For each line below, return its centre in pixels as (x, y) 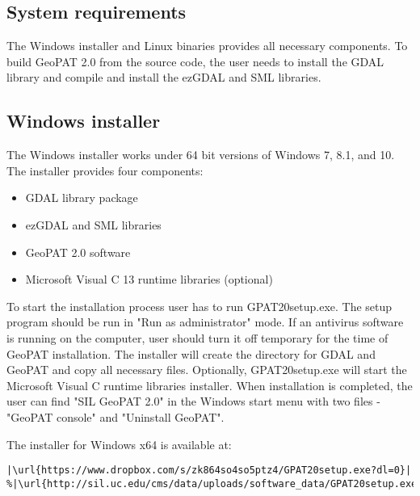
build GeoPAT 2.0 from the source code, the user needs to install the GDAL (195, 61)
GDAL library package (82, 198)
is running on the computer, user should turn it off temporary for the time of (197, 337)
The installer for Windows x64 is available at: (119, 444)
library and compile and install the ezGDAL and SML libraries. (164, 77)
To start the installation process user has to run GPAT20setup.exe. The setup (199, 306)
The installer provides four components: (105, 170)
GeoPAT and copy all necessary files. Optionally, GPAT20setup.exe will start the (207, 370)
